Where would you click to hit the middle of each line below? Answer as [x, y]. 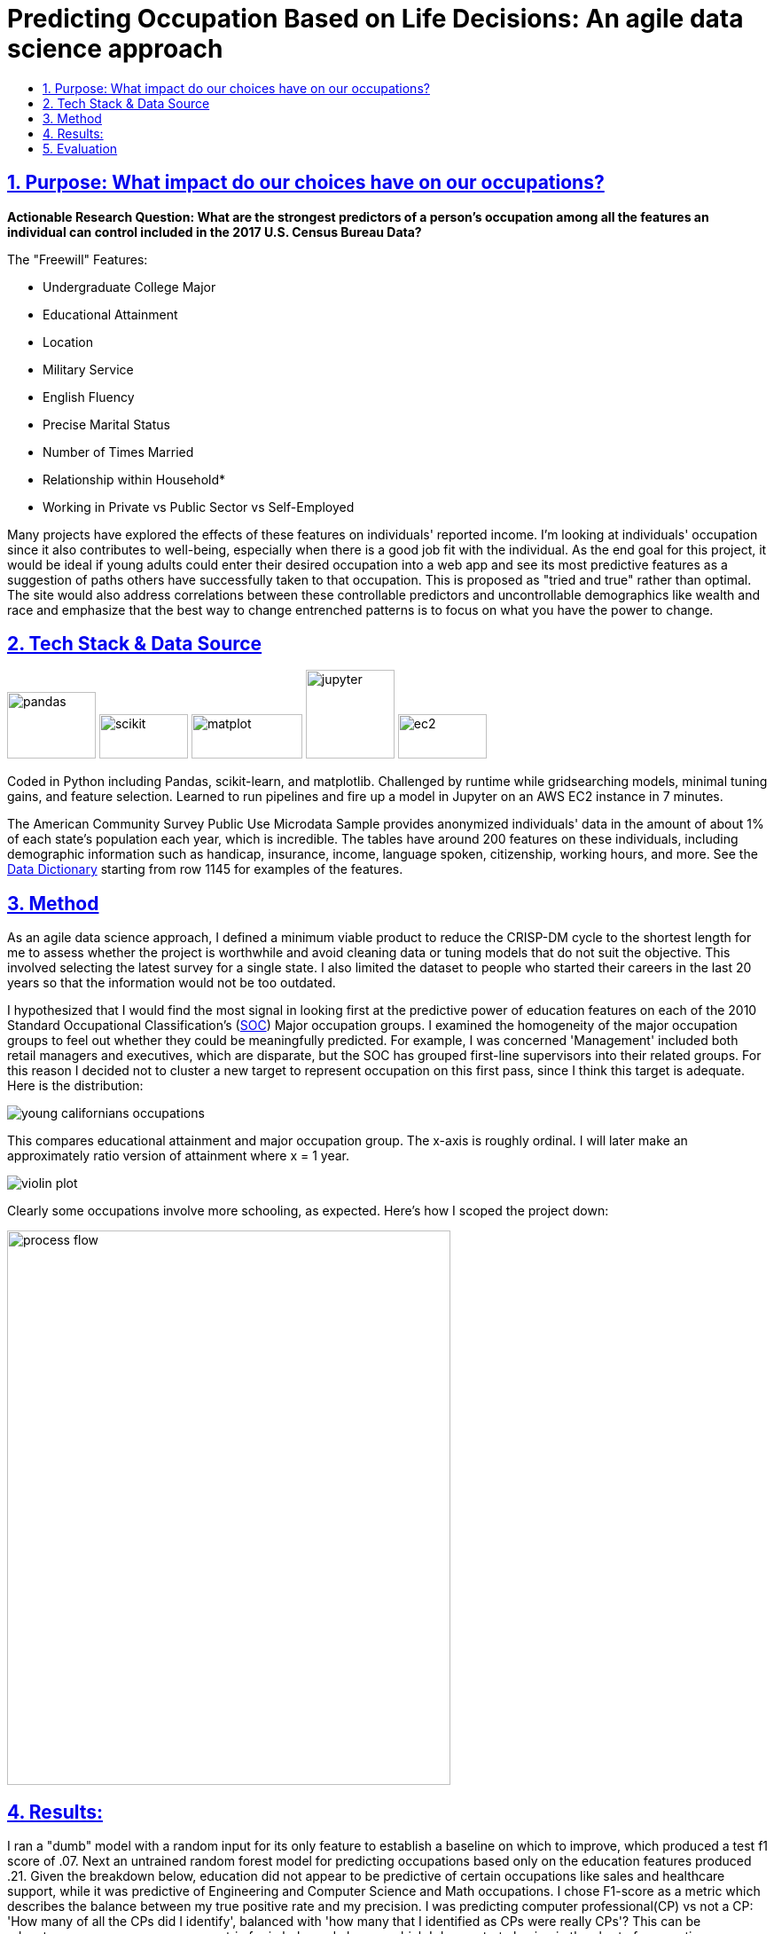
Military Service [88, 369]
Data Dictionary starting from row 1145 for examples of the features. [205, 869]
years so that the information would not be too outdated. [172, 983]
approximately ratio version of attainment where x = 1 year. [178, 1156]
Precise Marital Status [106, 424]
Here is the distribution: [75, 1086]
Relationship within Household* [134, 479]
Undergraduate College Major [129, 287]
